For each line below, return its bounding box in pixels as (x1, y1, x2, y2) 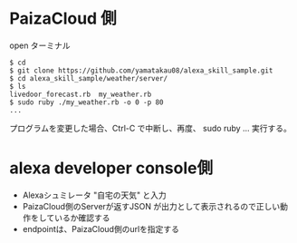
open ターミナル (9, 40, 71, 51)
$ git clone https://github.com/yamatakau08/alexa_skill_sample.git (9, 65, 273, 75)
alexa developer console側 (9, 158, 214, 179)
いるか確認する (53, 212, 110, 223)
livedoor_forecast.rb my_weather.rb (9, 90, 152, 99)
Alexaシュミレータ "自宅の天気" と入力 (22, 190, 168, 200)
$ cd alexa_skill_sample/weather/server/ (9, 73, 168, 83)
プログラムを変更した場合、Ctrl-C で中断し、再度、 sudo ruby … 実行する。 (9, 122, 292, 133)
